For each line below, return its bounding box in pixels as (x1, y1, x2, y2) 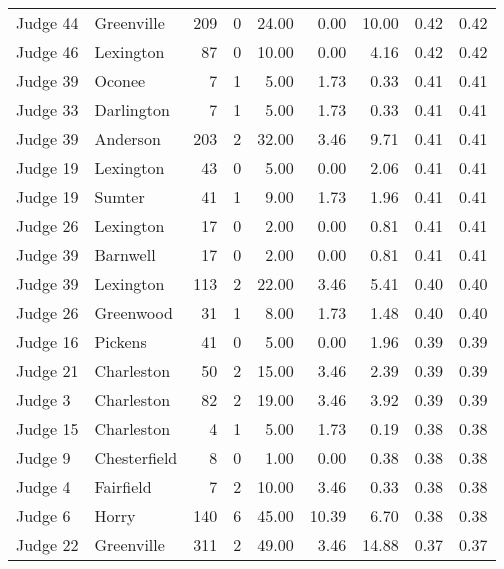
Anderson (94, 127, 161, 150)
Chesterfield (94, 446, 178, 469)
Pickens (94, 330, 147, 353)
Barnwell (94, 243, 156, 266)
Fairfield (94, 475, 152, 498)
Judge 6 (16, 504, 71, 527)
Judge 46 (16, 40, 79, 63)
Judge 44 (16, 11, 79, 34)
